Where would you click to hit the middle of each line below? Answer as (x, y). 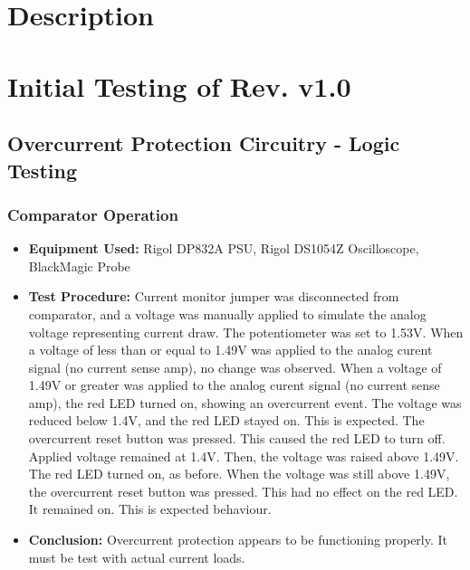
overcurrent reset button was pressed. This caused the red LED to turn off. (237, 438)
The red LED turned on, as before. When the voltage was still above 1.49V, (239, 474)
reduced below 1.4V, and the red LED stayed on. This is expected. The (226, 420)
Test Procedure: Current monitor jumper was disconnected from (214, 296)
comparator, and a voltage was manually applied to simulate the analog (227, 313)
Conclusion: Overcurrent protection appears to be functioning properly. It (238, 540)
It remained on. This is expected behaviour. (150, 509)
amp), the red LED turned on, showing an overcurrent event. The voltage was (245, 402)
